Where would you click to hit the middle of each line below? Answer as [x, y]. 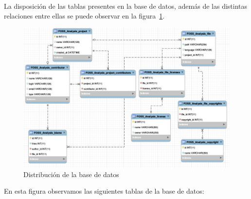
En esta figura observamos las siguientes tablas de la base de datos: [104, 190]
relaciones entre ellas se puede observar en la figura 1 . [84, 15]
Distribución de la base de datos [71, 174]
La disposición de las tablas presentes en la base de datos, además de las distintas [126, 6]
